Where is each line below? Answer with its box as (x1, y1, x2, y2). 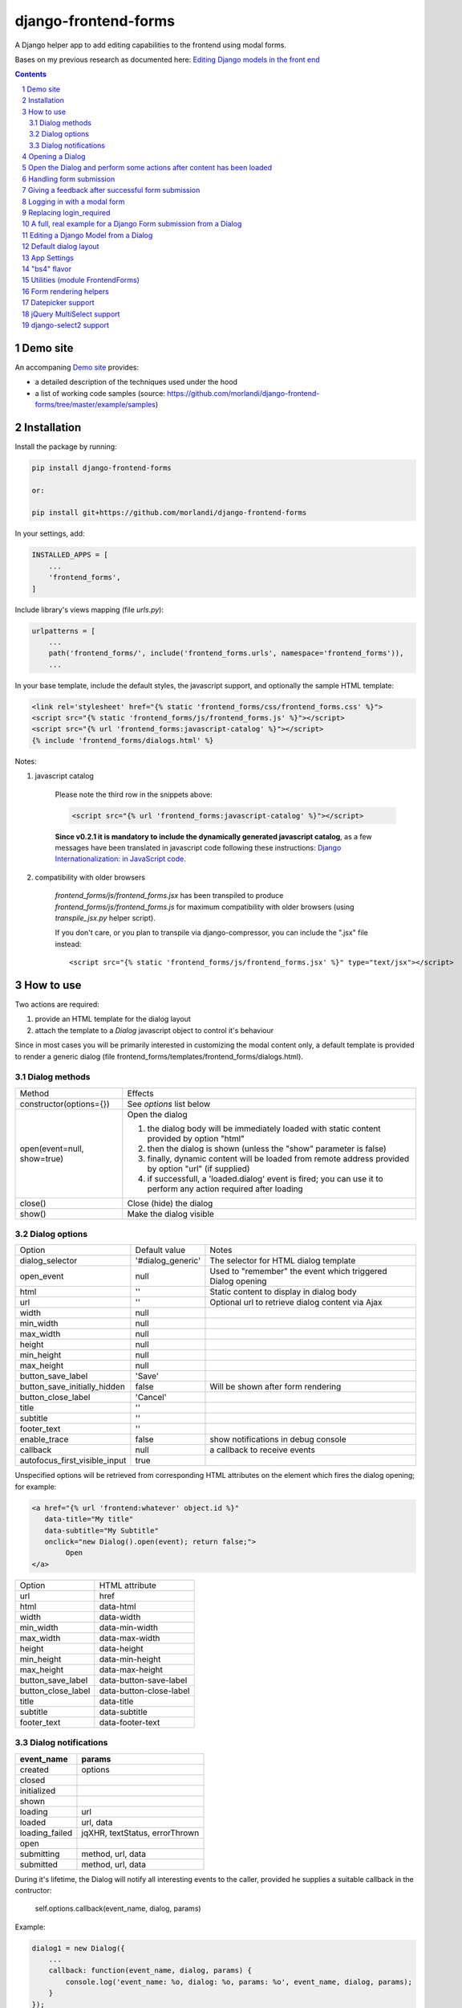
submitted (19, 1859, 58, 1870)
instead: (55, 939, 82, 949)
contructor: (14, 1885, 52, 1895)
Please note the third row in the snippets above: (55, 790, 213, 799)
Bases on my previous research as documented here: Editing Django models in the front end (14, 55, 320, 64)
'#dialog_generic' (135, 1255, 201, 1267)
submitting (19, 1848, 60, 1859)
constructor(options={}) (19, 1098, 110, 1109)
